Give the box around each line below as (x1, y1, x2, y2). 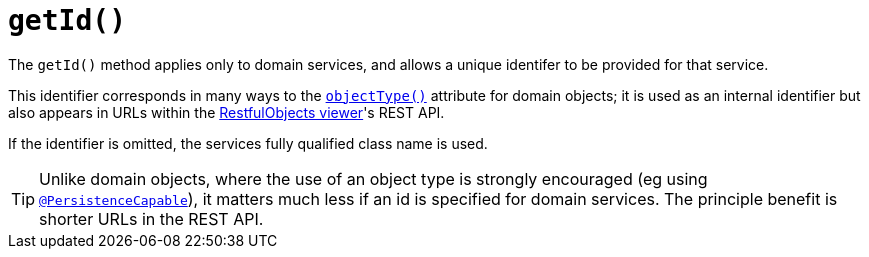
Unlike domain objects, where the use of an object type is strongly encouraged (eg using (39, 168, 708, 189)
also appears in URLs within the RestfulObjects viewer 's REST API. (8, 103, 445, 121)
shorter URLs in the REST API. (39, 208, 264, 229)
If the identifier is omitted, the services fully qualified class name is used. (8, 134, 488, 152)
